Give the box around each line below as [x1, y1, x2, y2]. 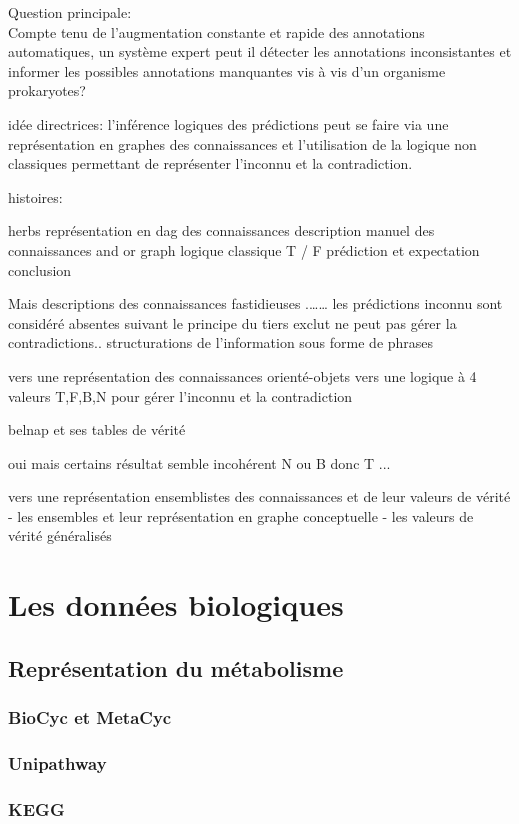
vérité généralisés [8, 525, 112, 546]
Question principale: [8, 2, 132, 22]
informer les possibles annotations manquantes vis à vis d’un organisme [8, 60, 446, 81]
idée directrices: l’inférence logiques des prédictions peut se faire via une [8, 113, 449, 134]
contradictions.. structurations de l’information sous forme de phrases [8, 332, 434, 353]
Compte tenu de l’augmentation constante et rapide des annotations [8, 21, 425, 42]
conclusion [8, 259, 72, 280]
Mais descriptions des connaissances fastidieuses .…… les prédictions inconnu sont [8, 293, 503, 314]
